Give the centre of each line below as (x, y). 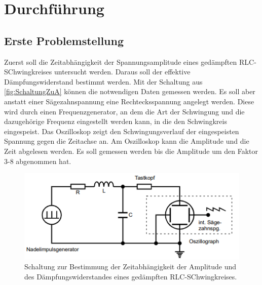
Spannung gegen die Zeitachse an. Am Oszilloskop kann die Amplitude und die (127, 141)
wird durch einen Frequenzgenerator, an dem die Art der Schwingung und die (124, 111)
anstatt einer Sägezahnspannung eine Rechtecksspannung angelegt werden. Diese (129, 101)
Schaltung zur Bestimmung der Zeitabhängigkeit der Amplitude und (130, 267)
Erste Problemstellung (64, 40)
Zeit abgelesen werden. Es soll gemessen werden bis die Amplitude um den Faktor (131, 151)
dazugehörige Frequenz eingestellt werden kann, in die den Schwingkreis (116, 121)
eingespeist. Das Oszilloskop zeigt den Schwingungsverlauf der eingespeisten (122, 131)
